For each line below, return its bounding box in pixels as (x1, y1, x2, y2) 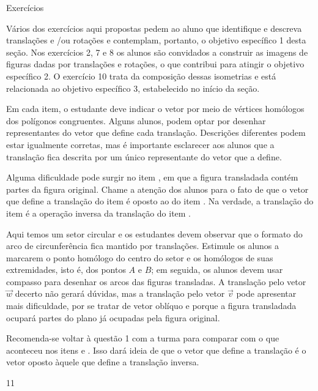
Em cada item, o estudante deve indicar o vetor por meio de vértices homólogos (6, 102, 305, 115)
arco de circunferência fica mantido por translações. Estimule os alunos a (6, 239, 279, 252)
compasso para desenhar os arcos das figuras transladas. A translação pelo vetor (6, 275, 306, 288)
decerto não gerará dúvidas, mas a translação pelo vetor (15, 287, 225, 300)
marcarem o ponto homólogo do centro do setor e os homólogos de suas (6, 251, 273, 264)
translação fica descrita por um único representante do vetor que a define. (6, 150, 282, 163)
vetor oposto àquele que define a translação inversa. (6, 356, 199, 368)
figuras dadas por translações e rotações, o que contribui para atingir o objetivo (6, 58, 305, 70)
